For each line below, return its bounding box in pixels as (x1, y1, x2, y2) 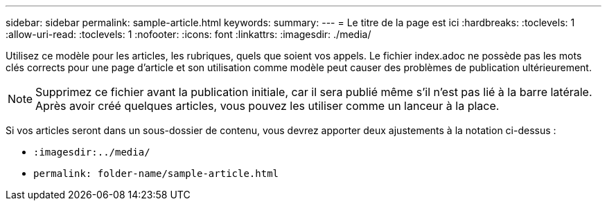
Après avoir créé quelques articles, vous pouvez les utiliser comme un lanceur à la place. (35, 99, 500, 113)
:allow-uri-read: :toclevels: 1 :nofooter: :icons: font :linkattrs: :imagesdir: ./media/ (6, 28, 371, 40)
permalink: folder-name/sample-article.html (33, 168, 279, 179)
